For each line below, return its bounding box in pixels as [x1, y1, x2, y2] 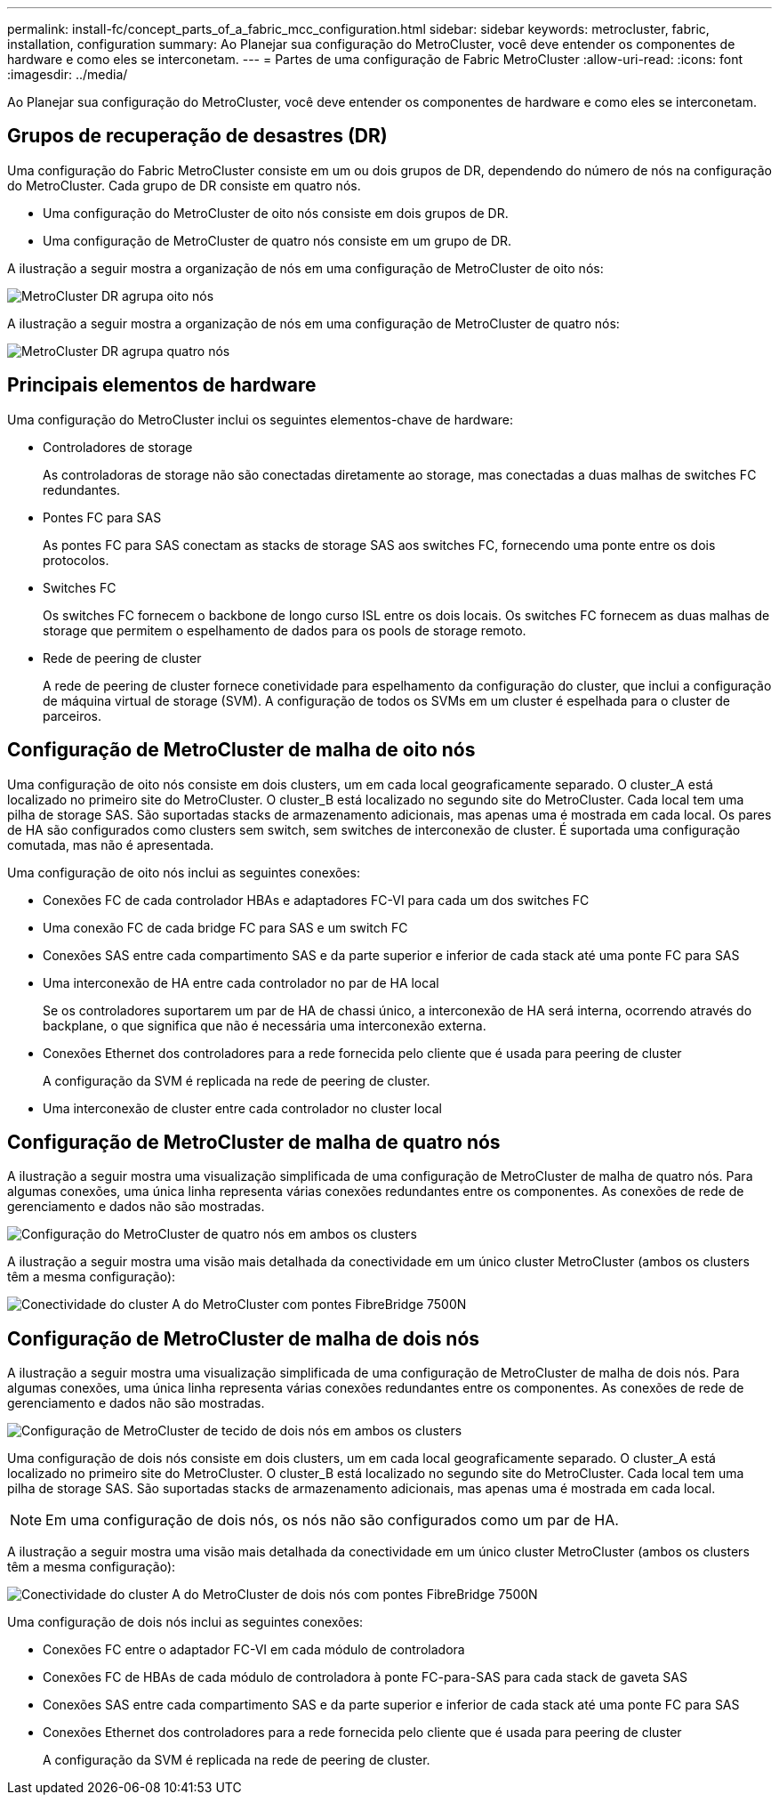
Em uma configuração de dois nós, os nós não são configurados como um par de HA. [45, 1511, 619, 1530]
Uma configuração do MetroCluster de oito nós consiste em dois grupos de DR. [43, 205, 509, 221]
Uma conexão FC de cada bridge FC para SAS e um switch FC [43, 919, 408, 935]
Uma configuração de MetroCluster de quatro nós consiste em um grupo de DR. [43, 232, 512, 248]
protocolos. [43, 552, 109, 568]
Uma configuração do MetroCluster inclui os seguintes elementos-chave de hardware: [7, 411, 513, 427]
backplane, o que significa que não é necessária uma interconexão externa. [43, 1017, 486, 1033]
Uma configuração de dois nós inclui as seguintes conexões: [7, 1614, 364, 1630]
